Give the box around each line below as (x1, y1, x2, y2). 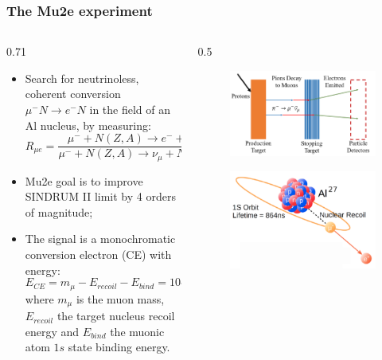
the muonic (110, 323, 165, 339)
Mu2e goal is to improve (25, 172, 143, 189)
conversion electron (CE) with (25, 246, 172, 263)
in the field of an (89, 101, 171, 117)
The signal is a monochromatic (25, 230, 176, 247)
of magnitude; (25, 203, 93, 220)
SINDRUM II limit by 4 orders (25, 188, 176, 205)
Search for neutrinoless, (25, 69, 139, 86)
